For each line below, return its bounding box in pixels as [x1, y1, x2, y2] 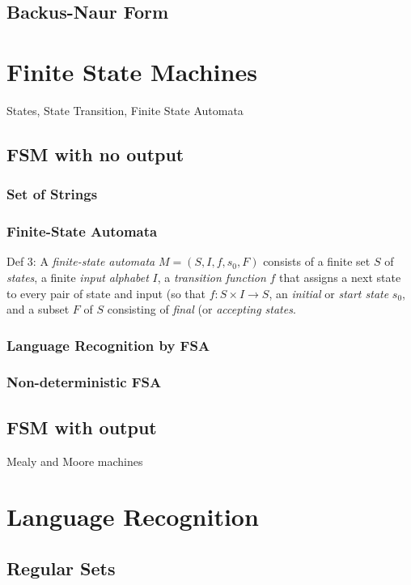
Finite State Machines [6, 54, 257, 88]
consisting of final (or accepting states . [107, 301, 296, 318]
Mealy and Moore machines [6, 452, 143, 469]
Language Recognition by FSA [6, 335, 210, 355]
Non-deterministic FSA [6, 372, 162, 392]
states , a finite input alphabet [6, 268, 149, 285]
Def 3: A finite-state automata [6, 253, 155, 270]
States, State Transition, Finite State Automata [6, 101, 244, 118]
